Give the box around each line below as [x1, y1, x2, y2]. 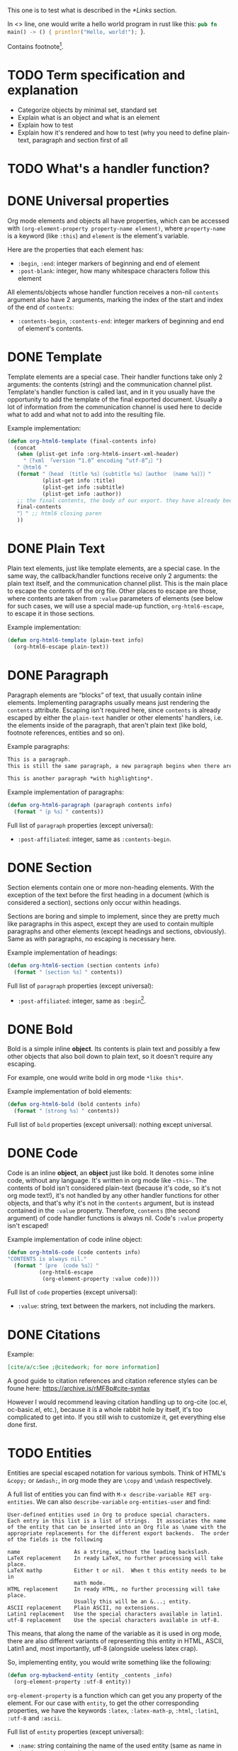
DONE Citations [7, 1326, 101, 1343]
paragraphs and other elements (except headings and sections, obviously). [7, 927, 227, 935]
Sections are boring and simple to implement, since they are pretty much [7, 911, 220, 921]
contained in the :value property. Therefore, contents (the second [7, 1206, 200, 1215]
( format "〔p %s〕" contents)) [13, 808, 104, 816]
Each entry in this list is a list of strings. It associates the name [7, 1518, 227, 1525]
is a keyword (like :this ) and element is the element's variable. [7, 231, 190, 240]
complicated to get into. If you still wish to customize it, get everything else [7, 1413, 226, 1421]
